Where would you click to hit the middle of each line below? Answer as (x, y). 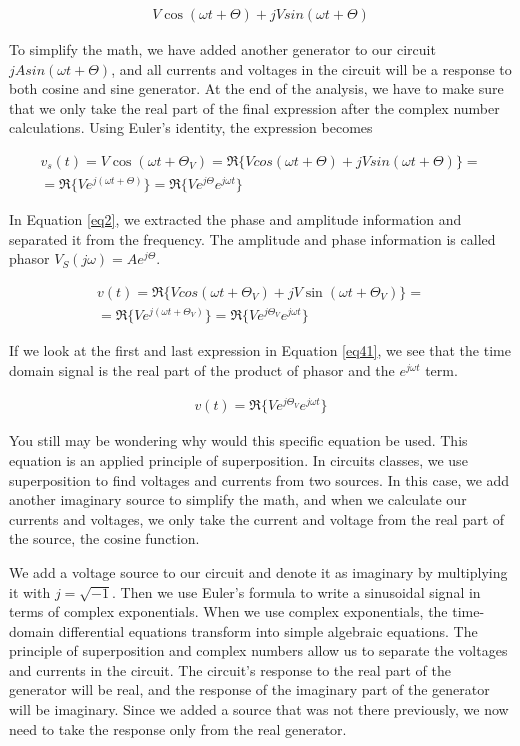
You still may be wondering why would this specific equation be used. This (238, 440)
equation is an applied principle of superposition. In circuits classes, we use (238, 459)
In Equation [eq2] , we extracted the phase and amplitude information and (235, 219)
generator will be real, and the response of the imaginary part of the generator (249, 689)
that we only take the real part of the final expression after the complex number (254, 107)
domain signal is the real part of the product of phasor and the (202, 369)
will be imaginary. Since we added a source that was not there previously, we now (259, 709)
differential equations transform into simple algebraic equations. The (268, 630)
